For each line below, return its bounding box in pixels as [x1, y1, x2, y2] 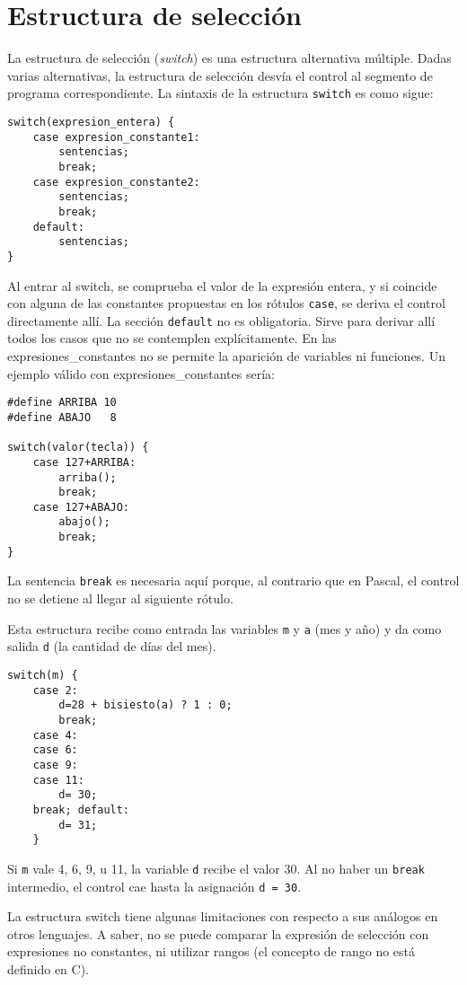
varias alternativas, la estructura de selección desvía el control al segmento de [7, 66, 433, 84]
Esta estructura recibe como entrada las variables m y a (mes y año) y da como [7, 619, 442, 638]
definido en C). [7, 959, 90, 978]
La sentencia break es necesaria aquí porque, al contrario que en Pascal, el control [7, 571, 460, 590]
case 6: [32, 743, 78, 757]
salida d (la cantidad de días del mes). [7, 637, 216, 655]
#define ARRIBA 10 [7, 396, 117, 409]
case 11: [32, 773, 84, 787]
